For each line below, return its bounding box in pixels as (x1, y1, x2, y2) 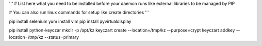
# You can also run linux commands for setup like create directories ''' (9, 10, 149, 15)
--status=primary (44, 34, 79, 40)
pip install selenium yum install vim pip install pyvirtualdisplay (9, 18, 131, 24)
